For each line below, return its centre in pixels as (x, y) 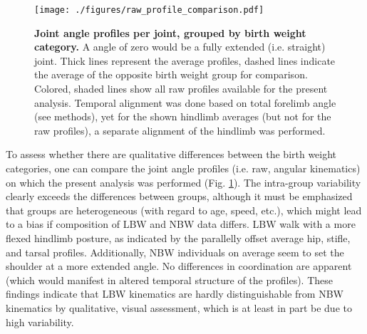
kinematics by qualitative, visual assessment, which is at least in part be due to (179, 307)
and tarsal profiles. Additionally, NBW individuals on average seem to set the (175, 252)
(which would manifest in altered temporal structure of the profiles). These (170, 280)
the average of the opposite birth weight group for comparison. (171, 74)
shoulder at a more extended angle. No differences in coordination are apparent (179, 266)
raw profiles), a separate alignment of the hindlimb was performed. (180, 130)
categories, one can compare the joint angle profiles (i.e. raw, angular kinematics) (183, 168)
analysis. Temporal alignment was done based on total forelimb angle (185, 102)
